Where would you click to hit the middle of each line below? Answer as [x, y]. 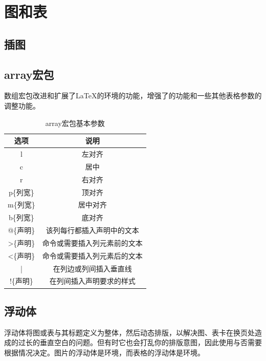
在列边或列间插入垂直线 [92, 268]
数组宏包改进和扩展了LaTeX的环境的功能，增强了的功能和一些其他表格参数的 [133, 95]
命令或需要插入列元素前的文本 [92, 242]
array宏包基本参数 [75, 123]
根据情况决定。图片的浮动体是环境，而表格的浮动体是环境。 [104, 352]
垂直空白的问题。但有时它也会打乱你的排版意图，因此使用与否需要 [151, 342]
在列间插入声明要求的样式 [92, 281]
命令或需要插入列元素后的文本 [92, 255]
